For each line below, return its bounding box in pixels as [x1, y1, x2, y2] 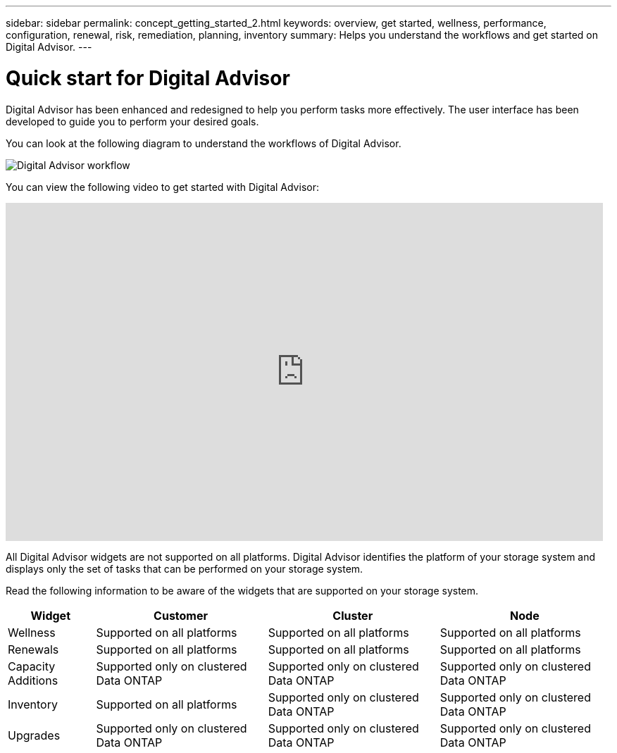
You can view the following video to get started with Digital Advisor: [6, 180, 319, 193]
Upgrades [8, 728, 61, 742]
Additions [8, 673, 58, 687]
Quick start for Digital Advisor [6, 66, 290, 90]
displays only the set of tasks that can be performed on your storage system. [6, 562, 363, 575]
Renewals [8, 642, 59, 656]
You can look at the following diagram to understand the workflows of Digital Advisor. [6, 137, 401, 149]
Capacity [8, 659, 56, 673]
